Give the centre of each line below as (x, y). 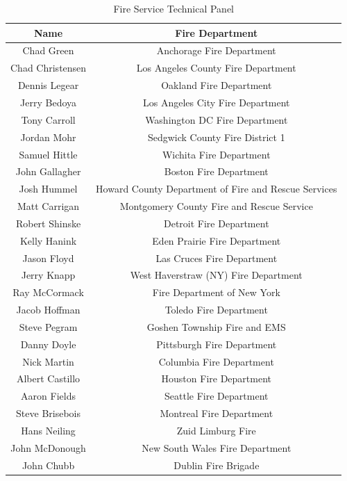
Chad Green (48, 50)
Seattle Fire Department (217, 396)
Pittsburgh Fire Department (217, 344)
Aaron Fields (48, 396)
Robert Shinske (48, 223)
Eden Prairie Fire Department (217, 240)
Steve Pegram (48, 326)
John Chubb (48, 465)
